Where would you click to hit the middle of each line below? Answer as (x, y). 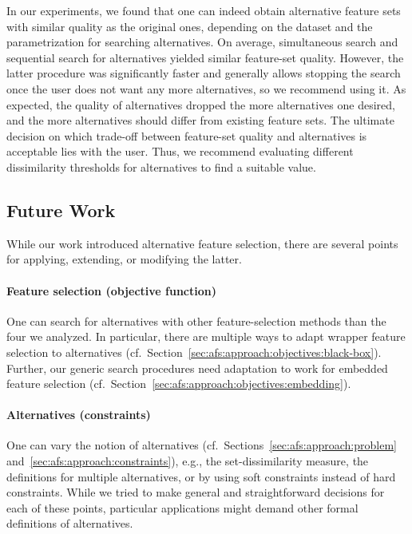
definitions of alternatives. (70, 523)
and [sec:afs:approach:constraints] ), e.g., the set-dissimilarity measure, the (188, 461)
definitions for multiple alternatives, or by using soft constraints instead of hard (201, 476)
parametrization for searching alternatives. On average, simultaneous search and (202, 42)
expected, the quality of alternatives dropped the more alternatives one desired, (201, 104)
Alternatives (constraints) (79, 415)
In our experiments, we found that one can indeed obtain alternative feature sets (204, 10)
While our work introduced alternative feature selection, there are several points (202, 243)
